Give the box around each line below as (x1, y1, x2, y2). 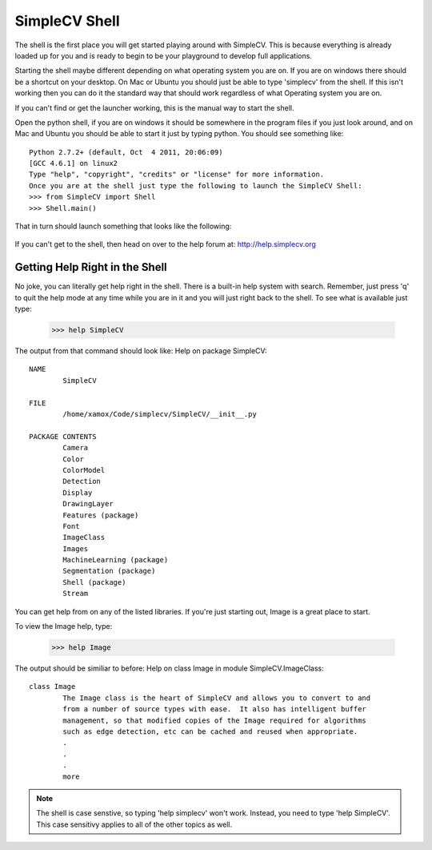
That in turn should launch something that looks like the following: (14, 221, 232, 232)
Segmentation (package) (62, 566, 156, 576)
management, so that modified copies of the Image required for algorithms (62, 715, 367, 725)
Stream (62, 589, 89, 598)
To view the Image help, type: (14, 622, 113, 631)
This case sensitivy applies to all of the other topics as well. (36, 820, 232, 829)
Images (62, 544, 89, 553)
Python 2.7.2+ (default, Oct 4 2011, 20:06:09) (29, 147, 223, 156)
